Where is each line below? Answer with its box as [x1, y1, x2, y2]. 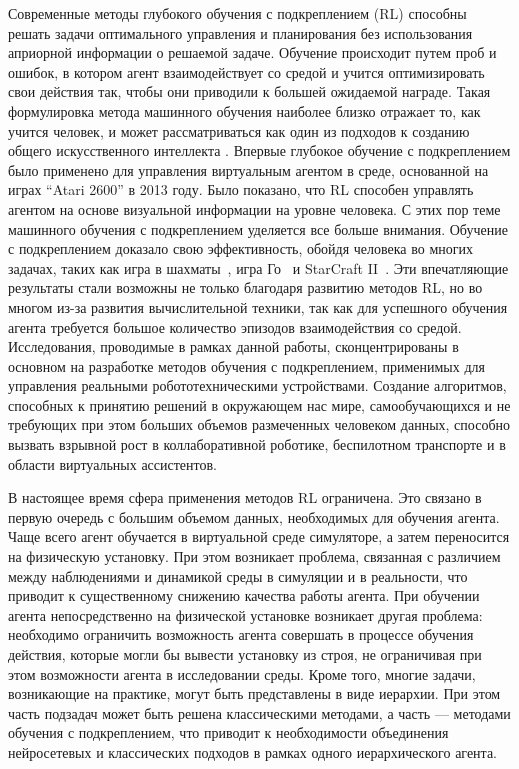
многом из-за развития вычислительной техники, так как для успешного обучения [8, 296, 508, 317]
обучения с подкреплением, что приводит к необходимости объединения [8, 722, 449, 743]
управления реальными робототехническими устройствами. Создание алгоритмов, [8, 375, 507, 396]
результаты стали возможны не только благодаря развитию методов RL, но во [8, 277, 483, 298]
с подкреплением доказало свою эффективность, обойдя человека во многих [8, 238, 474, 259]
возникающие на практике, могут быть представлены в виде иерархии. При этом [8, 683, 501, 704]
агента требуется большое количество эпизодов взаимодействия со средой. [8, 316, 462, 337]
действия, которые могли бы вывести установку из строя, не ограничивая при [8, 644, 482, 664]
